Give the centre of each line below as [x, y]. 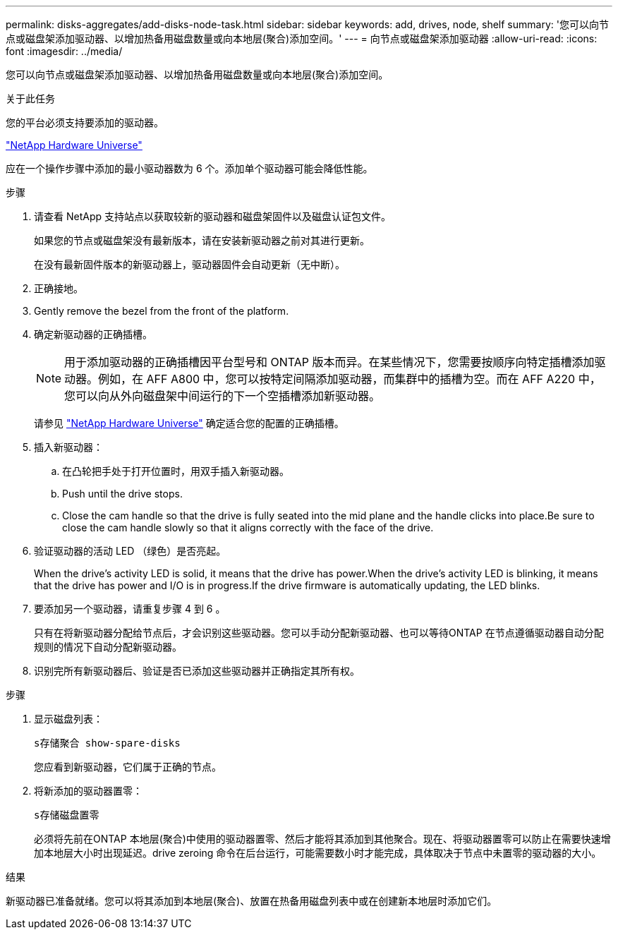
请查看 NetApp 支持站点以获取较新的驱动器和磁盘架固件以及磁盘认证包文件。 [212, 216]
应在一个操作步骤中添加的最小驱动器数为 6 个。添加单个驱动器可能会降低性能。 [189, 168]
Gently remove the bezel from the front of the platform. [162, 311]
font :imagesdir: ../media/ [64, 51]
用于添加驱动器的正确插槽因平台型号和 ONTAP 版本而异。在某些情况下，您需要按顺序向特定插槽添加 [329, 362]
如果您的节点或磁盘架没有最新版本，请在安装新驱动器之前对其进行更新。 [202, 240]
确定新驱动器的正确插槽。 [93, 334]
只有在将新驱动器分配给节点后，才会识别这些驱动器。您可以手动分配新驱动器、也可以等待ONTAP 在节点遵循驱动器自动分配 [319, 633]
